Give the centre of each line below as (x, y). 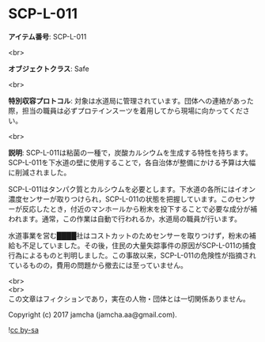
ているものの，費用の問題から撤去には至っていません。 (98, 265)
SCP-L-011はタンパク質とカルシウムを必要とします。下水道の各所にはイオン (132, 189)
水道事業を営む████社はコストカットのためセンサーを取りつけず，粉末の (129, 235)
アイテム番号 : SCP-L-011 (47, 36)
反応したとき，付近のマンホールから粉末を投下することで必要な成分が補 (140, 209)
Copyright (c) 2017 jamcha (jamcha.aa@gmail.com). (93, 314)
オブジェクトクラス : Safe (49, 69)
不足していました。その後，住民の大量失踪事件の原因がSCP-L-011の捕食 (139, 245)
